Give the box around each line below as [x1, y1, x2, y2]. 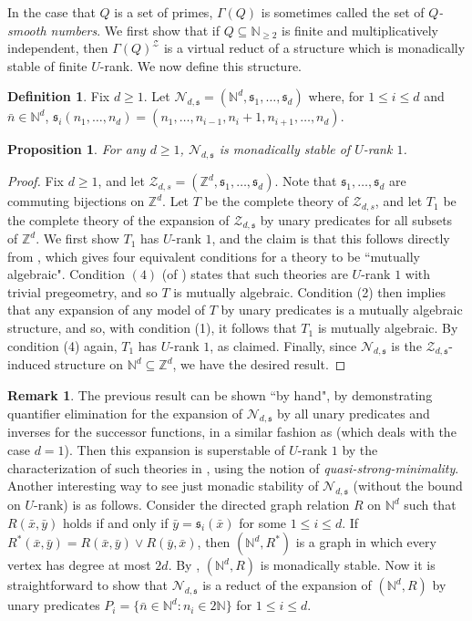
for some [239, 512, 287, 532]
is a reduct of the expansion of [202, 575, 372, 595]
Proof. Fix [7, 171, 64, 191]
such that [404, 495, 457, 513]
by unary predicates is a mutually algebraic [221, 300, 463, 319]
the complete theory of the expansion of [7, 210, 230, 229]
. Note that [274, 171, 337, 191]
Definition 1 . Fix [7, 87, 110, 106]
